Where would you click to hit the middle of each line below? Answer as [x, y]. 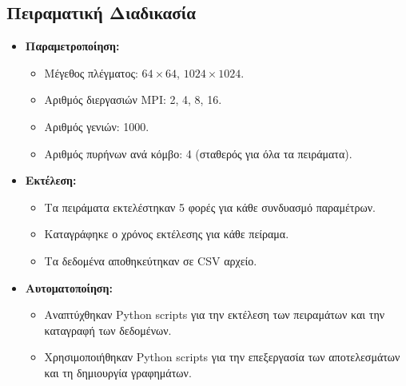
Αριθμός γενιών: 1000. [97, 126]
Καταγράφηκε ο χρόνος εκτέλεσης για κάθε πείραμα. [167, 234]
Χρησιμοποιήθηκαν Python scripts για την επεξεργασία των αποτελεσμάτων [222, 357]
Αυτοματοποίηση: [69, 287]
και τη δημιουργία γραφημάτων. [118, 372]
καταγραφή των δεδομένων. [108, 330]
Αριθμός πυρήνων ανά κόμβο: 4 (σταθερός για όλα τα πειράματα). [198, 153]
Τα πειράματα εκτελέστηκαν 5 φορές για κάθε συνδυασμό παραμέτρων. [210, 207]
